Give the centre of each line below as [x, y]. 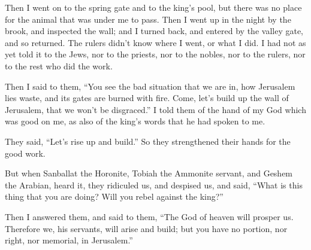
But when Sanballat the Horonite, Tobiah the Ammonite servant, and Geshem [149, 173]
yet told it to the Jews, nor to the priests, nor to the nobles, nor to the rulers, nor [155, 54]
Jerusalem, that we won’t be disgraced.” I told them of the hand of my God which [155, 109]
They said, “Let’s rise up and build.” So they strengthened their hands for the [148, 141]
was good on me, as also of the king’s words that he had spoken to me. [135, 121]
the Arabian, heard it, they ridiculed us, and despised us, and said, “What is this [154, 185]
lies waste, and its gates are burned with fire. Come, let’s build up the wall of [147, 98]
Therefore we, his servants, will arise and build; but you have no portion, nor [146, 228]
